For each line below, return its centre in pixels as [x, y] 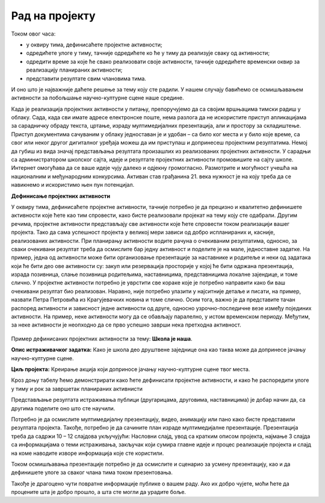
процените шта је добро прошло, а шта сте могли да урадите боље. [99, 492]
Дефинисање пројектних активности [61, 196]
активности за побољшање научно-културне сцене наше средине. [97, 98]
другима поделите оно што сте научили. [63, 408]
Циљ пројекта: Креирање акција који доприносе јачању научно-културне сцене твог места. [131, 369]
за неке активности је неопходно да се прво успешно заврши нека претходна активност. [126, 325]
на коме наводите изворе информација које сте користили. [88, 453]
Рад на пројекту [53, 16]
